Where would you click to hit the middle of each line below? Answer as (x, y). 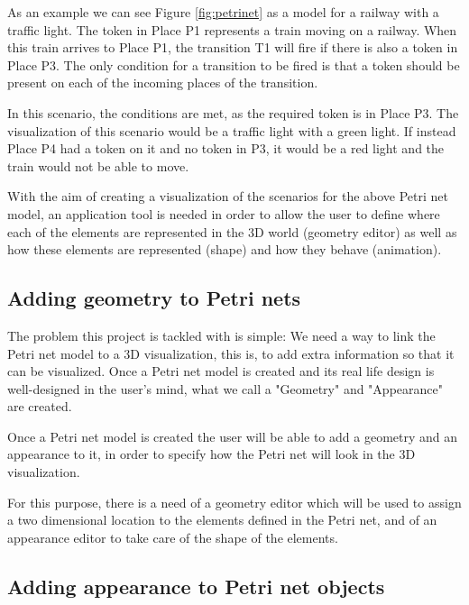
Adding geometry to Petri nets (154, 298)
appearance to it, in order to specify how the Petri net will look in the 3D (212, 454)
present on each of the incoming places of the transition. (163, 82)
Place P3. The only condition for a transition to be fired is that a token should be (234, 64)
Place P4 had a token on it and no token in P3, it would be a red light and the (226, 148)
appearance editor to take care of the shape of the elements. (173, 537)
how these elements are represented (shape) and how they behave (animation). (225, 249)
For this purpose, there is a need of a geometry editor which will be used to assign (234, 502)
